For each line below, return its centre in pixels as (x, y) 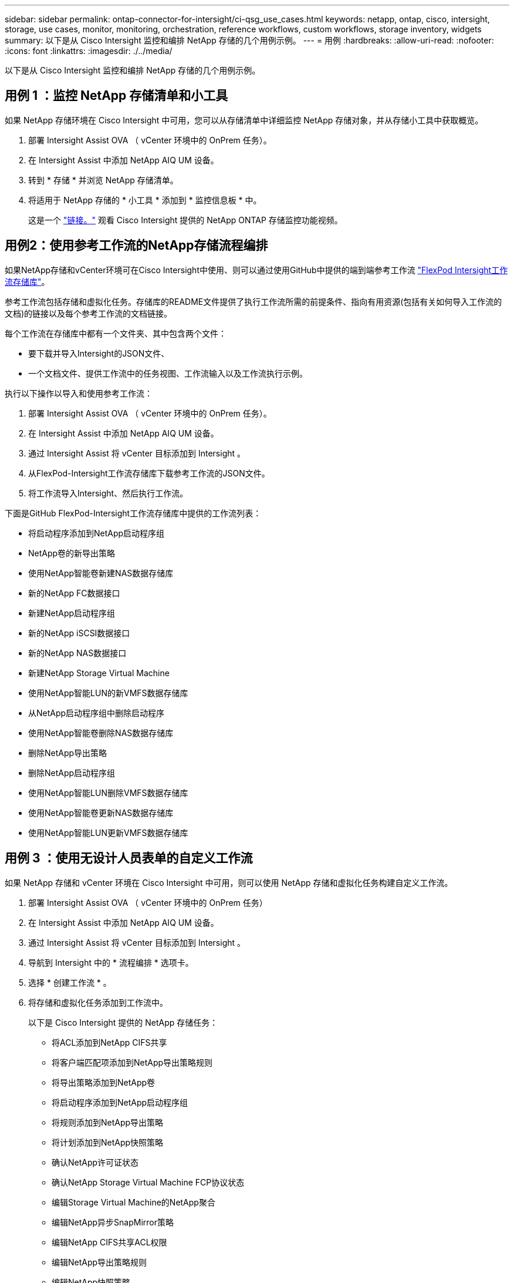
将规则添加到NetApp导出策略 (108, 1122)
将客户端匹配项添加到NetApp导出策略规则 (132, 1062)
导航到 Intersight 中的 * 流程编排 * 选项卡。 (111, 962)
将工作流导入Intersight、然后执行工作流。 (108, 493)
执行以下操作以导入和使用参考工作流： (79, 393)
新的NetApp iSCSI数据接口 (79, 633)
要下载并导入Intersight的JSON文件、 (99, 353)
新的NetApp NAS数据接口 (77, 653)
